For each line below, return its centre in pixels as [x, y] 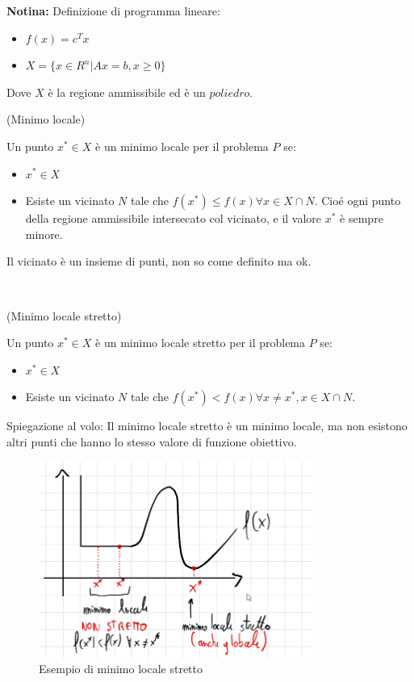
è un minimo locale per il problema [182, 146]
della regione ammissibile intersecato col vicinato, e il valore [174, 218]
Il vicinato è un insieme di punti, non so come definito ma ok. [159, 261]
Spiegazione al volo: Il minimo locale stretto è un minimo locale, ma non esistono [207, 426]
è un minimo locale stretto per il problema [201, 343]
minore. [44, 234]
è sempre [362, 218]
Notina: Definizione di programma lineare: [113, 10]
